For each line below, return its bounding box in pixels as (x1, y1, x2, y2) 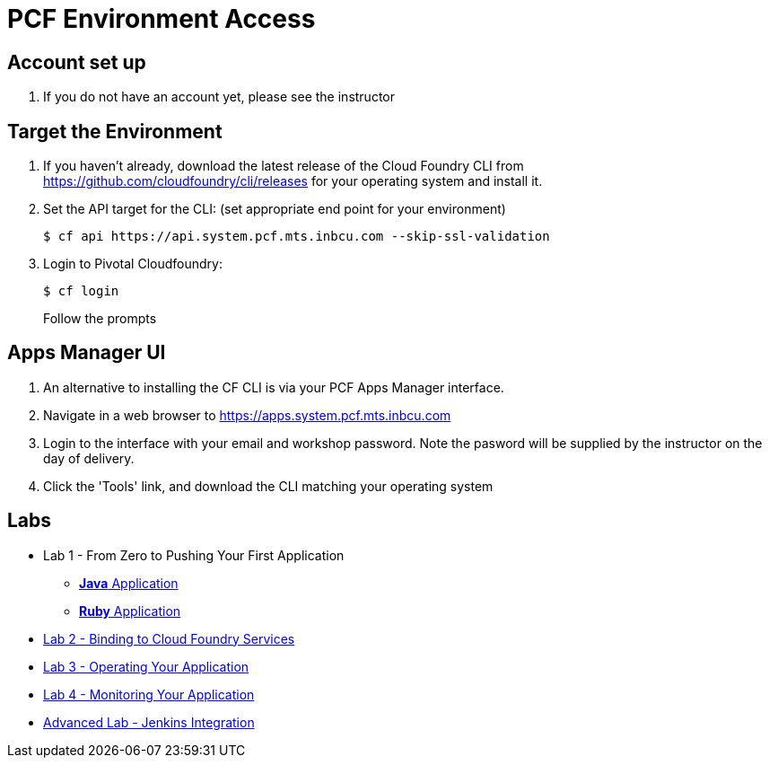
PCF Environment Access (7, 4, 316, 34)
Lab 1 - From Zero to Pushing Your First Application (43, 547, 345, 563)
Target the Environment (7, 119, 223, 143)
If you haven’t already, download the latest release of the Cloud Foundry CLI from (43, 158, 524, 174)
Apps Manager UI (7, 341, 166, 365)
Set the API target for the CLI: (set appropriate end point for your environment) (43, 201, 506, 217)
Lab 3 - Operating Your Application (43, 658, 249, 674)
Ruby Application (79, 602, 181, 619)
